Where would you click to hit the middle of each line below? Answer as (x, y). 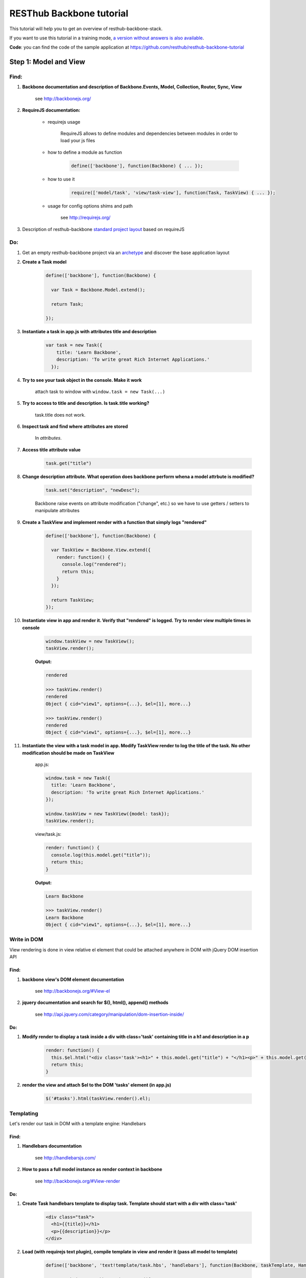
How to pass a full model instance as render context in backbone (92, 1169)
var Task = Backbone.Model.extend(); (98, 290)
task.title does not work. (60, 415)
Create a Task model (44, 262)
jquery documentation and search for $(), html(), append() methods (95, 1002)
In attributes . (48, 438)
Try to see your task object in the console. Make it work (82, 380)
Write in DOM (26, 940)
